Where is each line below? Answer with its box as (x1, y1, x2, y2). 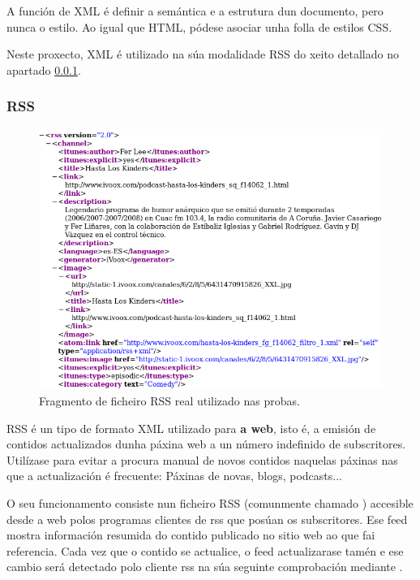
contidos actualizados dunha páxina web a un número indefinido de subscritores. (6, 435, 406, 452)
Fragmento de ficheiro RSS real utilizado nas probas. (39, 392, 300, 409)
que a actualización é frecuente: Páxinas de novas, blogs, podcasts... (6, 467, 342, 484)
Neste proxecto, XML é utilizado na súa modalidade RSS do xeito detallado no (6, 45, 399, 63)
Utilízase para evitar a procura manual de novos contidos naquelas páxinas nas (6, 451, 398, 468)
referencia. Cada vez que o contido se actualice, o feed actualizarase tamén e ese (6, 542, 404, 559)
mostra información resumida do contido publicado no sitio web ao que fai (6, 526, 375, 543)
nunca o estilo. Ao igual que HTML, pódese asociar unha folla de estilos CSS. (6, 18, 392, 35)
